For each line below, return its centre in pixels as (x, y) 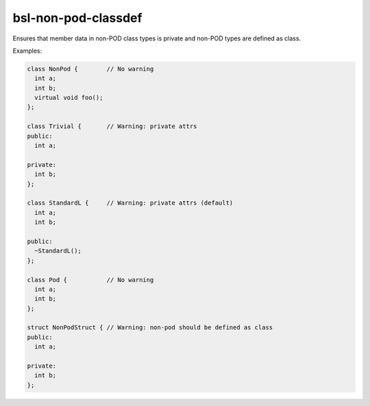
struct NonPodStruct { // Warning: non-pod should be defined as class (150, 328)
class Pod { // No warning (90, 280)
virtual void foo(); (69, 98)
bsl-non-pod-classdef (77, 18)
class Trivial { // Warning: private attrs (112, 126)
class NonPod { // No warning (90, 69)
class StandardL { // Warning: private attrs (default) (130, 203)
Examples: (27, 51)
